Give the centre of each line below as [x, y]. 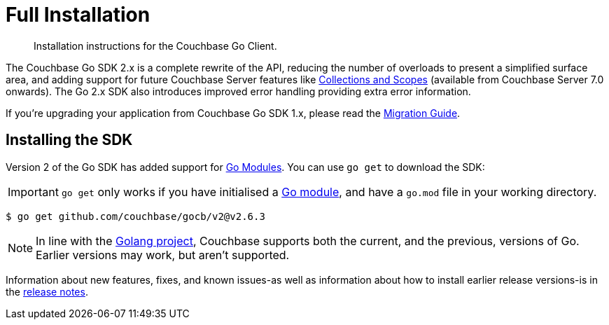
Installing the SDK [69, 140]
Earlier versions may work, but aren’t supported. [163, 255]
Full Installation [78, 15]
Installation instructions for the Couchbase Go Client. [155, 46]
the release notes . [47, 291]
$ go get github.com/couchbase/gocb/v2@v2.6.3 [135, 216]
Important [33, 192]
